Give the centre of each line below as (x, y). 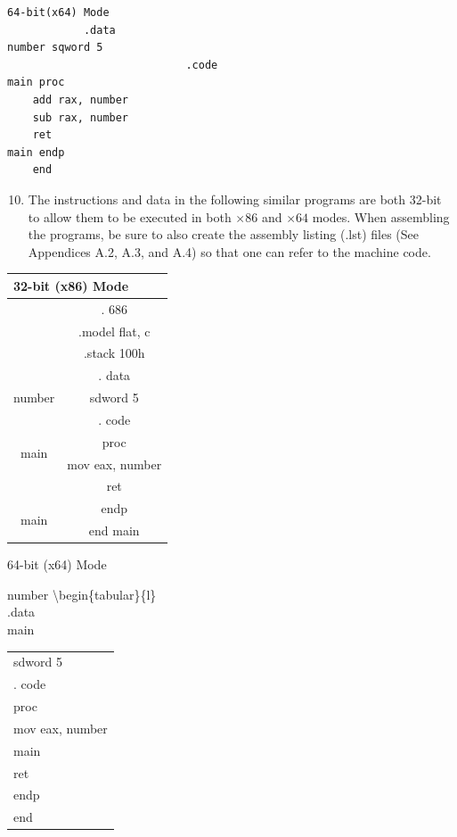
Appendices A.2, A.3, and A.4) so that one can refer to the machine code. (229, 251)
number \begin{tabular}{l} (82, 594)
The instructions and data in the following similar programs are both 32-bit (235, 199)
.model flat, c (114, 331)
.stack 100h (114, 353)
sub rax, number (81, 117)
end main (114, 530)
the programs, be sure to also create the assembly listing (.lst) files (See (224, 234)
